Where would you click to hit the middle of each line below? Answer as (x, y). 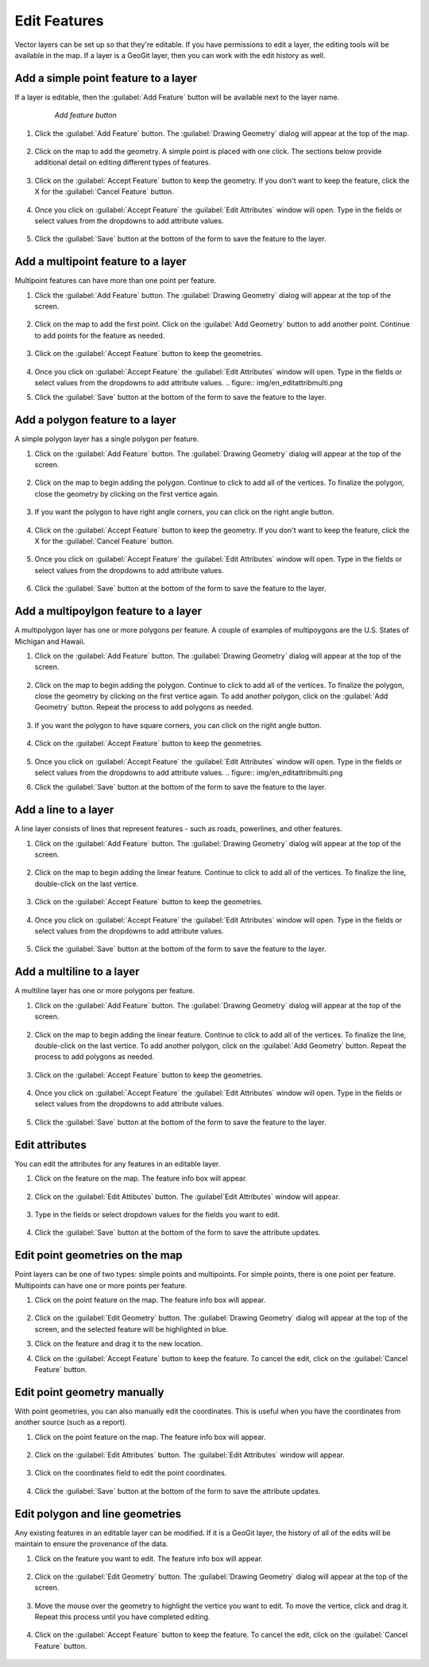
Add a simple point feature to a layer (106, 78)
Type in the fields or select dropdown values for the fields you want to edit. (157, 1214)
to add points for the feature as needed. (100, 335)
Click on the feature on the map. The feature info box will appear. (141, 1178)
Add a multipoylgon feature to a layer (108, 611)
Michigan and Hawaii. (50, 641)
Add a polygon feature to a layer (95, 420)
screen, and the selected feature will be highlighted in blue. (131, 1329)
